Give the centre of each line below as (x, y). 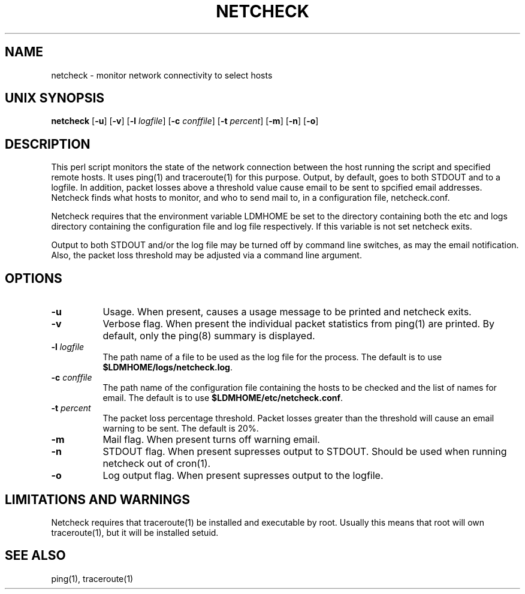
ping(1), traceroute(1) (92, 578)
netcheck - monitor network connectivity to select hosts (162, 75)
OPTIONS (34, 278)
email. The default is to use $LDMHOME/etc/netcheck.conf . (223, 398)
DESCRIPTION (48, 144)
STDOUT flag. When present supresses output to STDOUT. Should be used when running (305, 452)
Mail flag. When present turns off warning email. (211, 440)
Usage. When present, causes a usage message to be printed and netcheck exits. (287, 312)
